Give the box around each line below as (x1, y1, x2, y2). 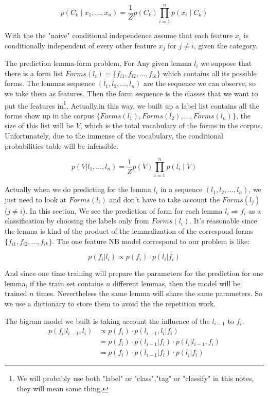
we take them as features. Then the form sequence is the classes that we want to (5, 88, 258, 98)
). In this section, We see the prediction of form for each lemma (22, 205, 223, 216)
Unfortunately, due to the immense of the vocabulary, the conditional (5, 130, 223, 141)
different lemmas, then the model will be (113, 278, 241, 288)
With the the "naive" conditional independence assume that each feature (5, 30, 233, 41)
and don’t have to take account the (109, 194, 220, 204)
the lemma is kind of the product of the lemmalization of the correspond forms (5, 226, 253, 236)
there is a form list (5, 67, 63, 78)
